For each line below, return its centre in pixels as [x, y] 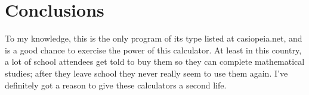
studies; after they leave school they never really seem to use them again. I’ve [146, 73]
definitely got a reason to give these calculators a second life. [116, 85]
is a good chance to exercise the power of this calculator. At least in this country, [153, 50]
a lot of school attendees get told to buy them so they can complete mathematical [155, 61]
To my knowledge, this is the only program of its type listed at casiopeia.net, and [154, 38]
